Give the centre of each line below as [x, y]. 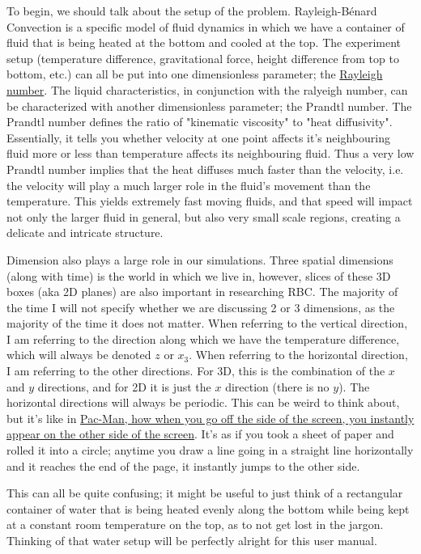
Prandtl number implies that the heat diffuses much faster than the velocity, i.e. [205, 169]
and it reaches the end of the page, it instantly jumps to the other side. [183, 465]
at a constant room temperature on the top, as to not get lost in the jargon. [195, 524]
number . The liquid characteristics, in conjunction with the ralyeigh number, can [207, 89]
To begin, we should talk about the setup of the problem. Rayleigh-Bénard [192, 11]
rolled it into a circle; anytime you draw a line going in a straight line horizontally [210, 450]
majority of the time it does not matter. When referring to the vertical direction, [207, 323]
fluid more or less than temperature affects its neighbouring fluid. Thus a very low [210, 153]
